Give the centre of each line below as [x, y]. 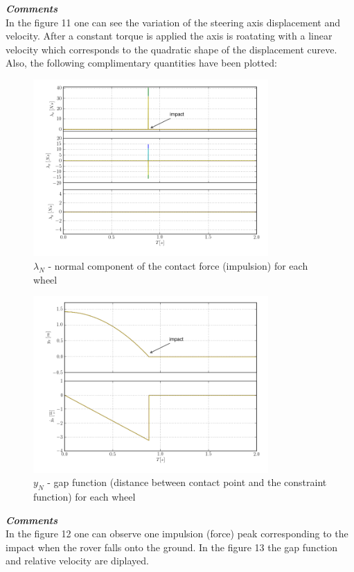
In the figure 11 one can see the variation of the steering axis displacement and [173, 22]
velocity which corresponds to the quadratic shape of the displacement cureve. [171, 49]
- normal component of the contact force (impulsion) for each [178, 265]
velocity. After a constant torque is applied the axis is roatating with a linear [169, 36]
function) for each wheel [85, 496]
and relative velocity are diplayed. [77, 561]
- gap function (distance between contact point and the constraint [187, 482]
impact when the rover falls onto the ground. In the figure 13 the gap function [171, 547]
